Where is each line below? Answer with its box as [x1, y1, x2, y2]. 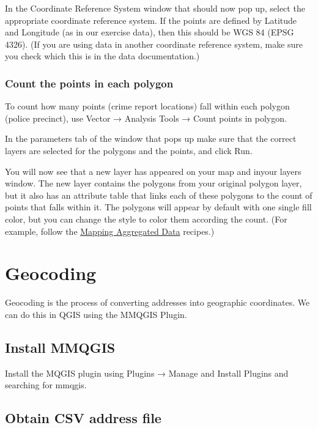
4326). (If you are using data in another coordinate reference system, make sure [5, 37, 303, 50]
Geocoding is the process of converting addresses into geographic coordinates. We [5, 296, 310, 309]
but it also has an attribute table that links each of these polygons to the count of [5, 188, 312, 201]
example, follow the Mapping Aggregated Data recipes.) [5, 224, 215, 237]
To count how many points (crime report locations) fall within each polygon [5, 100, 290, 113]
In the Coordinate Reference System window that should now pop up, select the [5, 2, 305, 14]
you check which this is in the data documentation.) [5, 50, 200, 62]
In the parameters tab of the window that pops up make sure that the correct [5, 132, 297, 145]
